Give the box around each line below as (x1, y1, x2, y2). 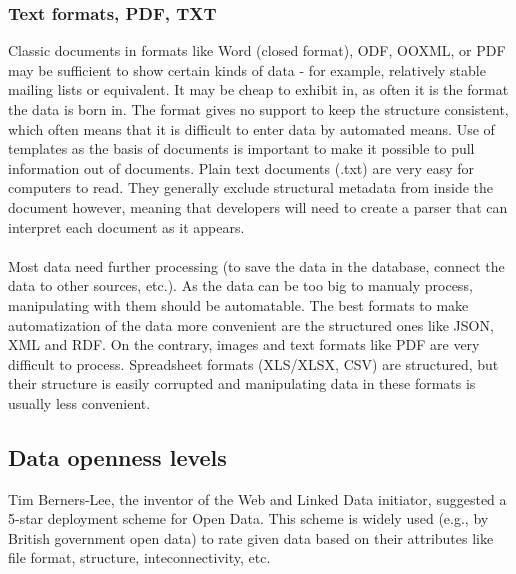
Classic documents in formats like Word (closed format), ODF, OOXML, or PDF (8, 40, 506, 61)
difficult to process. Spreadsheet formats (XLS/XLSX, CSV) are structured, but (8, 353, 499, 374)
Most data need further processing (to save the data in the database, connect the (8, 255, 505, 276)
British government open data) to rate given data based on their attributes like (8, 527, 494, 548)
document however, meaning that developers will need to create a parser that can (8, 196, 508, 217)
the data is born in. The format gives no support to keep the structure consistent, (8, 99, 509, 119)
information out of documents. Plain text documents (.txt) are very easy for (8, 157, 475, 178)
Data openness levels (8, 441, 227, 472)
